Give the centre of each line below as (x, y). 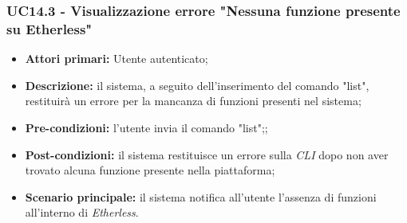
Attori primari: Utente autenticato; (117, 59)
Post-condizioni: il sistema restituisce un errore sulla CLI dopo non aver (207, 154)
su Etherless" (49, 28)
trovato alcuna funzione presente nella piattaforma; (150, 170)
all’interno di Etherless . (82, 212)
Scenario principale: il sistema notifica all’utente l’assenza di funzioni (201, 196)
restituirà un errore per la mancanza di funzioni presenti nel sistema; (193, 101)
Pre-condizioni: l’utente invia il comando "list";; (146, 127)
